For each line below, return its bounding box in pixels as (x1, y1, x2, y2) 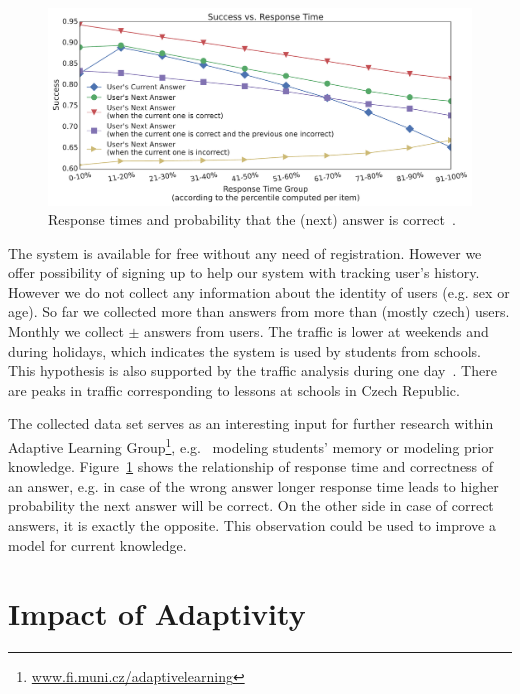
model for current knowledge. (8, 534, 187, 555)
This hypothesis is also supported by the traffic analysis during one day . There (8, 360, 497, 381)
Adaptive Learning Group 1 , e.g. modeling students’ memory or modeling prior (8, 434, 494, 457)
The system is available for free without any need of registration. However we (8, 242, 482, 263)
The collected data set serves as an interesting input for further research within (8, 413, 494, 434)
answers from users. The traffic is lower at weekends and (144, 321, 489, 342)
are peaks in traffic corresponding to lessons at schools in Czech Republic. (8, 379, 460, 400)
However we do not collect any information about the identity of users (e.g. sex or (8, 281, 510, 302)
